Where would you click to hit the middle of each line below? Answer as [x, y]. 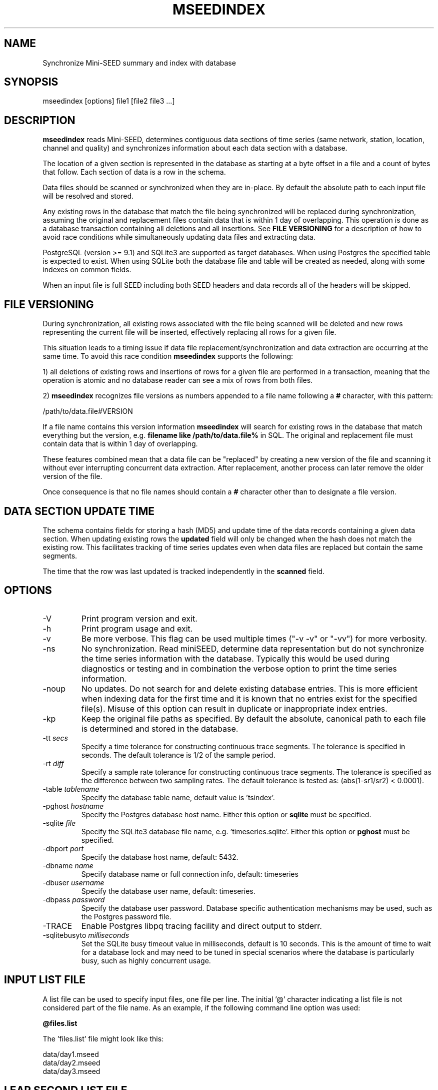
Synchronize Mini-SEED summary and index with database [139, 63]
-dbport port [63, 848]
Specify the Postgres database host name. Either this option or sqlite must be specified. [226, 814]
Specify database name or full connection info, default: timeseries [190, 874]
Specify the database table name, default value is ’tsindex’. [178, 797]
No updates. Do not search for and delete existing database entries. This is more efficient [249, 688]
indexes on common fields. [87, 270]
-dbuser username [73, 882]
